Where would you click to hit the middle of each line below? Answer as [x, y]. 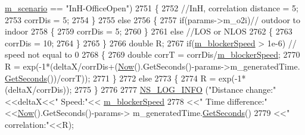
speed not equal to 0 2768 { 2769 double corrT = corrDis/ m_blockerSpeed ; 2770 [152, 54]
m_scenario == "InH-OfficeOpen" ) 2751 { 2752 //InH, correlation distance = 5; [152, 8]
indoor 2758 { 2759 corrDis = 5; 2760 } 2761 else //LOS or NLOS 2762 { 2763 [149, 31]
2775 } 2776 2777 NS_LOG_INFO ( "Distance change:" [175, 90]
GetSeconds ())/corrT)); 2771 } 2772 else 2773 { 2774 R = [111, 78]
